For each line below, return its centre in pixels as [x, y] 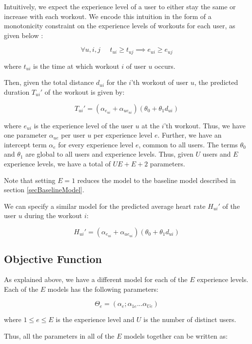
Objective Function [53, 259]
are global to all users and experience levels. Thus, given [109, 154]
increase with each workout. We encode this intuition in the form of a [108, 16]
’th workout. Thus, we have [205, 125]
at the [150, 125]
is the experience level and [95, 319]
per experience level [123, 135]
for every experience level [96, 144]
